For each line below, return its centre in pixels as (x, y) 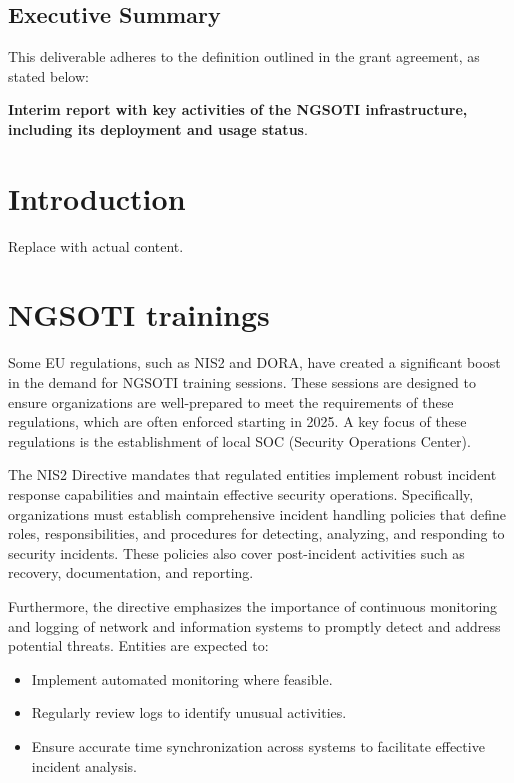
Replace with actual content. (96, 245)
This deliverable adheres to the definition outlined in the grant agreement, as (244, 56)
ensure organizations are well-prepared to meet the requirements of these (231, 401)
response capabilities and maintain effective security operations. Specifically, (241, 493)
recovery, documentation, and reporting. (131, 572)
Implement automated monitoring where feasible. (182, 678)
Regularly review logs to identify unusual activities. (189, 712)
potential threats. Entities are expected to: (138, 645)
